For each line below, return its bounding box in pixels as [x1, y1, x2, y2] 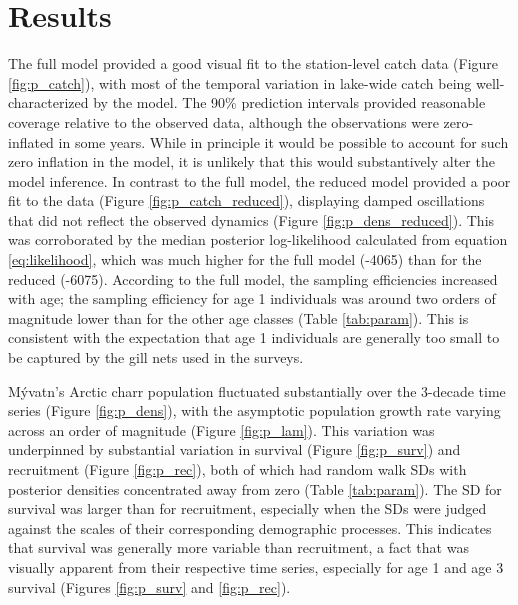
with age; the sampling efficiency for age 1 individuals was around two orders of [8, 288, 496, 309]
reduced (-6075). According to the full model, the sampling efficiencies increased [8, 268, 498, 289]
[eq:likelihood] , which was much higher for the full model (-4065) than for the [8, 249, 482, 270]
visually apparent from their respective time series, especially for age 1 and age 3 [8, 556, 504, 577]
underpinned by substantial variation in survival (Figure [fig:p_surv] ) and [8, 439, 461, 460]
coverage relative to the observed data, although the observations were [8, 111, 439, 132]
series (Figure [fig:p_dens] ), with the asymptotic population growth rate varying [8, 400, 501, 421]
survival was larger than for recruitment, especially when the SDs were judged [8, 498, 487, 519]
